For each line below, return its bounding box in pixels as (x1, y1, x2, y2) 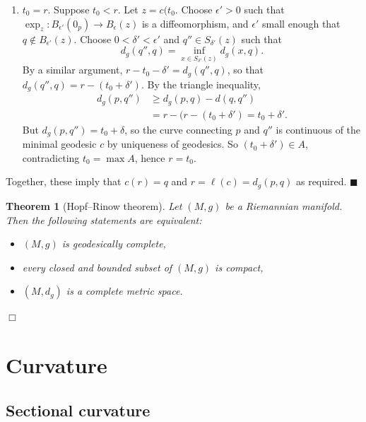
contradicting (22, 150, 80, 165)
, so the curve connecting (124, 122, 232, 136)
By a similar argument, (22, 62, 123, 77)
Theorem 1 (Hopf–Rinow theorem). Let (6, 198, 182, 213)
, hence (134, 150, 165, 165)
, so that (227, 62, 264, 77)
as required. (295, 174, 347, 189)
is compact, (215, 259, 264, 274)
